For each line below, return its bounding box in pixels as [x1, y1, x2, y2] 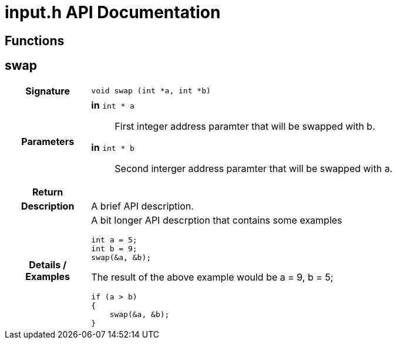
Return [32, 186, 63, 198]
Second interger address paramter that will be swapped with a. [115, 162, 393, 174]
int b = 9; [91, 244, 137, 253]
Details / [29, 259, 67, 271]
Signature [25, 85, 70, 97]
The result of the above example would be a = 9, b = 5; [91, 271, 334, 283]
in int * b [91, 141, 134, 153]
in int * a [91, 99, 134, 111]
